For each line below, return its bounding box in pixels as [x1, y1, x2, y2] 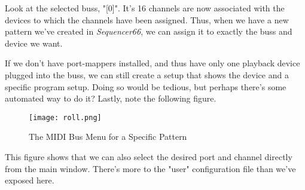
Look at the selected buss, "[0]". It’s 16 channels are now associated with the [5, 2, 285, 14]
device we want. [5, 36, 63, 49]
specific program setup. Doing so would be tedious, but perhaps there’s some [5, 80, 286, 93]
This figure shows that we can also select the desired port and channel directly [5, 151, 292, 163]
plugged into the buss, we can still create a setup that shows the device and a [5, 68, 289, 81]
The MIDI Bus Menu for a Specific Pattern [29, 130, 187, 143]
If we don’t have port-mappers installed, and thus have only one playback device [5, 57, 300, 69]
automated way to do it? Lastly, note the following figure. [5, 92, 216, 105]
